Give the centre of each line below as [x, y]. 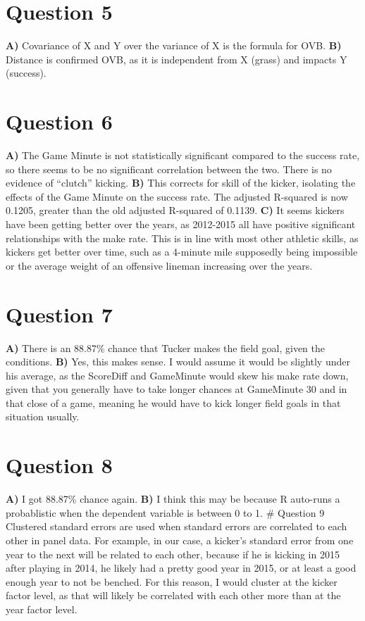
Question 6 [59, 121]
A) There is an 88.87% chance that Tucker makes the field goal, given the [165, 347]
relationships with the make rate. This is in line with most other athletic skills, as [182, 238]
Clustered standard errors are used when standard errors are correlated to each [177, 526]
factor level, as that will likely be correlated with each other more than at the [173, 595]
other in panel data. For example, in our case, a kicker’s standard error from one [180, 540]
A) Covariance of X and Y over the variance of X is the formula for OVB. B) [174, 45]
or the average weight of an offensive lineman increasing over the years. [159, 265]
